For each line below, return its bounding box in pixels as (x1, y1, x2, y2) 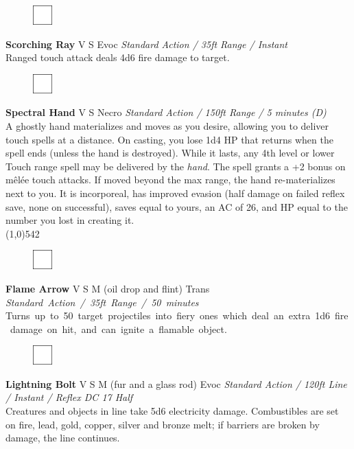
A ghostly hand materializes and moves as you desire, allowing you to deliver (5, 118, 329, 133)
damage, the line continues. (5, 430, 120, 445)
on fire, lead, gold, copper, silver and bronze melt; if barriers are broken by (5, 417, 320, 431)
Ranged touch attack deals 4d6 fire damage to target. (5, 50, 230, 65)
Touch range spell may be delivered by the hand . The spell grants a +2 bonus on (5, 159, 346, 173)
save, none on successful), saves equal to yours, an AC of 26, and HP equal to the (5, 199, 348, 214)
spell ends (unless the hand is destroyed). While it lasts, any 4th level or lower (5, 146, 335, 160)
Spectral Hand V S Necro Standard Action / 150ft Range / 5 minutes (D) (5, 105, 327, 119)
